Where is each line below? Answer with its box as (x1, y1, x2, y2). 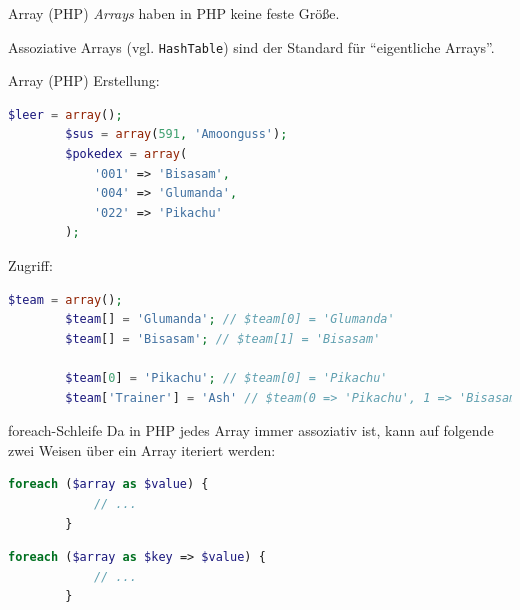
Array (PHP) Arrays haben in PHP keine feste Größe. (8, 3, 340, 23)
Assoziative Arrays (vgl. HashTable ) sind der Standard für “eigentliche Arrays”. (8, 36, 495, 57)
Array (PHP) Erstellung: (8, 70, 160, 91)
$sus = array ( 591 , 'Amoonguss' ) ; (65, 127, 288, 142)
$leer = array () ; (8, 107, 123, 122)
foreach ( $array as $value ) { (8, 477, 209, 492)
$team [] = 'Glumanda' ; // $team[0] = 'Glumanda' (65, 312, 395, 327)
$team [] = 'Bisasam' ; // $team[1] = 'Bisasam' (65, 331, 381, 346)
